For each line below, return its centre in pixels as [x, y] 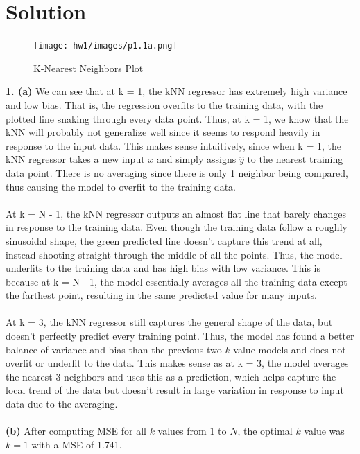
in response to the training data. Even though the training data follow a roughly [177, 227]
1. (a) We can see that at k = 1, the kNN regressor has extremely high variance [177, 91]
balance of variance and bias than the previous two [114, 349]
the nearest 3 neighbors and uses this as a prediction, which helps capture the [171, 376]
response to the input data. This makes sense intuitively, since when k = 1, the [173, 145]
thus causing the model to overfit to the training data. [121, 186]
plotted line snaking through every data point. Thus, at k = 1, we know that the [177, 118]
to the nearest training [295, 159]
